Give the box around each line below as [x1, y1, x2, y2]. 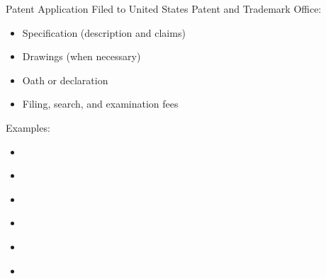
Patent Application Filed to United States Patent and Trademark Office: [6, 1, 322, 16]
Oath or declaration [22, 72, 108, 87]
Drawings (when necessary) [22, 49, 141, 64]
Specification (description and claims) [22, 25, 186, 40]
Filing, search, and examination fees [22, 96, 179, 111]
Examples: [6, 120, 50, 135]
